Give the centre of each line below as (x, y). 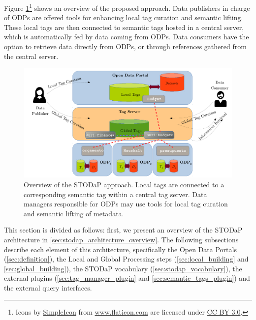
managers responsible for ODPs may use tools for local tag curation (126, 204)
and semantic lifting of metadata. (74, 213)
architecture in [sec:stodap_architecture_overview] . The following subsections (121, 239)
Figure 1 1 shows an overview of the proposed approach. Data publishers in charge (127, 7)
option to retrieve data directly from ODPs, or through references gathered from (125, 46)
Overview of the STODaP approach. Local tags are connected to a (124, 184)
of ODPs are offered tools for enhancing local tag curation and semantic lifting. (124, 17)
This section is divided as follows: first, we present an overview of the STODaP (123, 230)
